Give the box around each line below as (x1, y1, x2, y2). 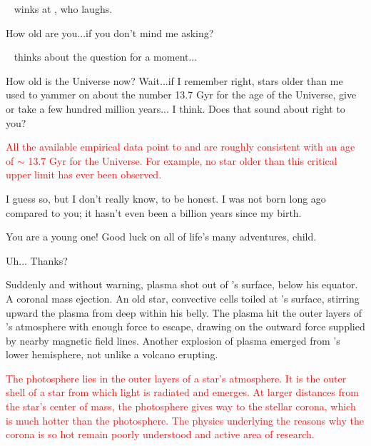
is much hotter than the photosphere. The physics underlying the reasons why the (6, 412, 364, 427)
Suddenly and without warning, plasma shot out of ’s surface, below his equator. (6, 277, 358, 292)
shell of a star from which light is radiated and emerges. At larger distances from (6, 385, 359, 400)
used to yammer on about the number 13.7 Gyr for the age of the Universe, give (6, 87, 357, 102)
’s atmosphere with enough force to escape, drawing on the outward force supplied (6, 319, 365, 334)
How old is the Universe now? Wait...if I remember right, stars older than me (6, 73, 343, 88)
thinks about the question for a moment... (14, 49, 198, 64)
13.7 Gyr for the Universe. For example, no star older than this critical (28, 153, 337, 168)
